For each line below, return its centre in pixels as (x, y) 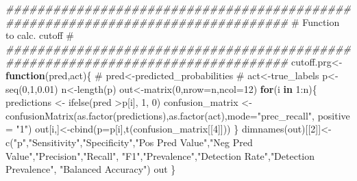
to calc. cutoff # (40, 35)
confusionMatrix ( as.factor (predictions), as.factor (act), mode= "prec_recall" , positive (178, 115)
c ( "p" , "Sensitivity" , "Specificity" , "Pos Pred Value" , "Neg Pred (129, 142)
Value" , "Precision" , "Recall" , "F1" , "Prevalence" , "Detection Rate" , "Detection (160, 155)
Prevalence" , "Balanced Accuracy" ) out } (91, 169)
